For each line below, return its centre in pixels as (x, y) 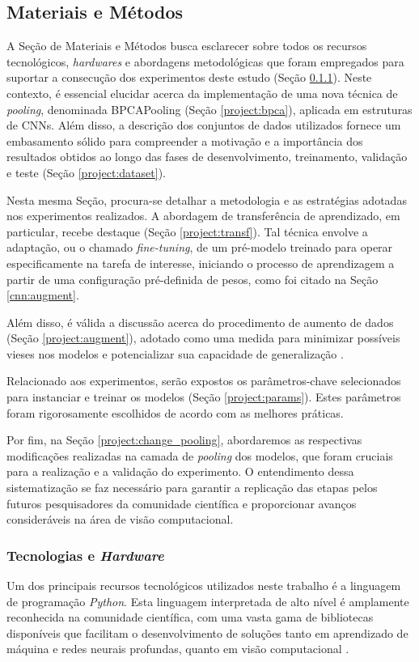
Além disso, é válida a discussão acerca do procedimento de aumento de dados (200, 322)
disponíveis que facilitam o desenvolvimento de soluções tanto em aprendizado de (207, 632)
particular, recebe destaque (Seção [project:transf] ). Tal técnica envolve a (187, 231)
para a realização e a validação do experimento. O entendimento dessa (180, 471)
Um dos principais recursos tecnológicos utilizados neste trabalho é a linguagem (204, 586)
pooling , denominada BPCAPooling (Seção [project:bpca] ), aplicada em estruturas (209, 109)
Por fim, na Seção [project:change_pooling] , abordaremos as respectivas (184, 440)
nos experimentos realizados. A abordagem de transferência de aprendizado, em (203, 216)
